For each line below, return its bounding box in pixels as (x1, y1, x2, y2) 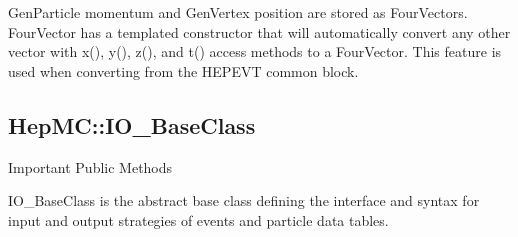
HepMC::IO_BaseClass (8, 109, 256, 140)
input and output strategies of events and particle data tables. (8, 209, 389, 230)
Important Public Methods (8, 156, 173, 177)
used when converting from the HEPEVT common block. (8, 60, 359, 81)
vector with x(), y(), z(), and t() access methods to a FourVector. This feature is (8, 41, 502, 62)
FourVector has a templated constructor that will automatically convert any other (8, 21, 511, 42)
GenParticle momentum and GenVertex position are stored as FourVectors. (8, 2, 468, 22)
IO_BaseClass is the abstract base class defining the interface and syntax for (8, 190, 480, 211)
